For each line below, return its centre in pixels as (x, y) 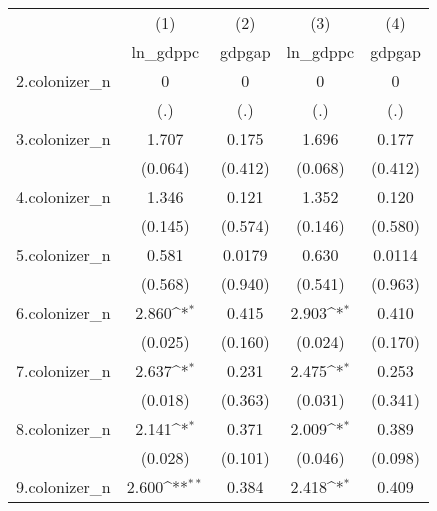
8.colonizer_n (63, 428)
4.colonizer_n (63, 196)
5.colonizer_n (63, 254)
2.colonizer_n (63, 80)
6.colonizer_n (63, 312)
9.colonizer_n (63, 486)
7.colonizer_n (63, 370)
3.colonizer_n (63, 138)
